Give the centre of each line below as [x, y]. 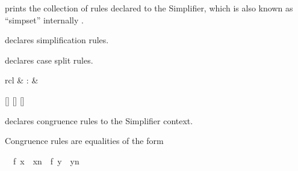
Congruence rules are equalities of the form [84, 141]
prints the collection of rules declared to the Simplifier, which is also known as [149, 8]
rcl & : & [22, 80]
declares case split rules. [49, 60]
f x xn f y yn [46, 160]
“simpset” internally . [44, 19]
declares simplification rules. [57, 40]
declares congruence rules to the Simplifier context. [99, 120]
